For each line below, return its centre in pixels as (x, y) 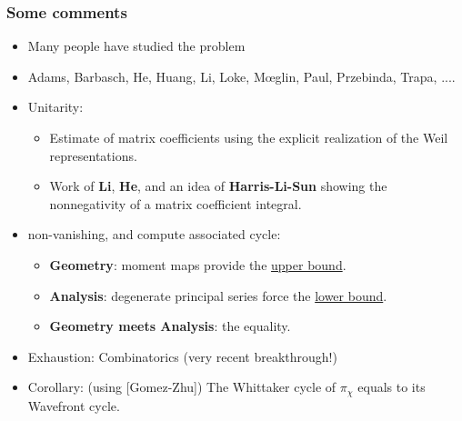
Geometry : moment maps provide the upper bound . (198, 264)
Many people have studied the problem (136, 46)
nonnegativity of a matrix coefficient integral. (176, 203)
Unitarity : (55, 107)
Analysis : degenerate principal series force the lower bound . (218, 295)
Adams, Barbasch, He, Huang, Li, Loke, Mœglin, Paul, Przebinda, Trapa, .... (241, 76)
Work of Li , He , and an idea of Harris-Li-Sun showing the (218, 186)
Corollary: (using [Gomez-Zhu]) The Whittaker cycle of (182, 387)
